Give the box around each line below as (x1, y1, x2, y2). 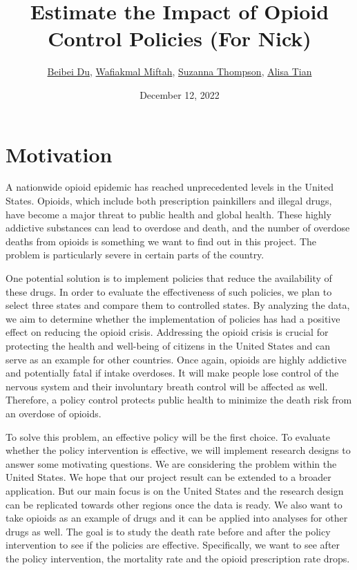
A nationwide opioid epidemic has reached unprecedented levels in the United (6, 180, 334, 194)
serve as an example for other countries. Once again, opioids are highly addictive (6, 352, 347, 366)
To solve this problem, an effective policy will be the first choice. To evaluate (6, 429, 331, 444)
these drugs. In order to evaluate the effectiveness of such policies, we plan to (6, 284, 332, 298)
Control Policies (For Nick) (48, 24, 311, 53)
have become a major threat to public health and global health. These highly (6, 207, 331, 221)
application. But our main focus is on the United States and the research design (6, 483, 344, 497)
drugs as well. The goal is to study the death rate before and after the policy (6, 524, 331, 538)
